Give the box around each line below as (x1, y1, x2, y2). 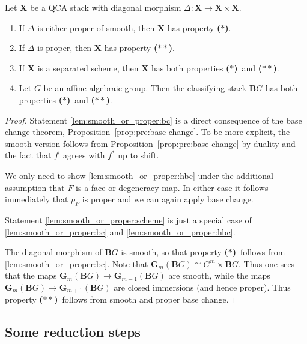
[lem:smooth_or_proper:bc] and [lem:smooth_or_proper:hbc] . (5, 225, 236, 238)
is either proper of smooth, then (37, 21, 155, 34)
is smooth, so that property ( (121, 246, 228, 258)
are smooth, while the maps (168, 269, 270, 282)
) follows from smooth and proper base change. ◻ (54, 293, 240, 306)
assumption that (5, 181, 65, 193)
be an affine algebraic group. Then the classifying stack (43, 82, 247, 94)
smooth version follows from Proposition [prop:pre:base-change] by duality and (5, 137, 296, 149)
